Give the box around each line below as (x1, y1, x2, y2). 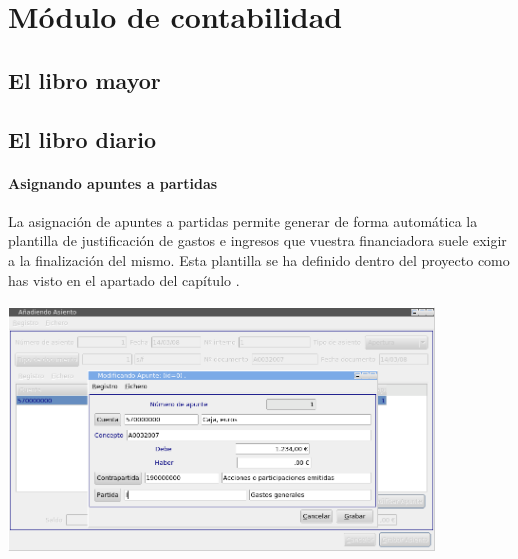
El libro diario (8, 123, 157, 154)
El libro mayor (8, 64, 161, 95)
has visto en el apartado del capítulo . (8, 269, 240, 290)
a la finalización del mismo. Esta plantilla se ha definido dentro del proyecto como (8, 249, 510, 270)
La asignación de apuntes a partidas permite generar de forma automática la (8, 210, 478, 231)
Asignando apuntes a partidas (8, 172, 218, 193)
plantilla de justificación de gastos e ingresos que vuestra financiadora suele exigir (8, 230, 507, 251)
